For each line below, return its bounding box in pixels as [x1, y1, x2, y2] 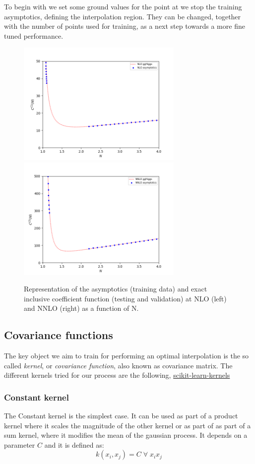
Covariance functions [4, 327, 113, 343]
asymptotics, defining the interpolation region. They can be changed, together [4, 11, 241, 21]
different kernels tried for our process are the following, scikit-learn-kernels [4, 370, 230, 380]
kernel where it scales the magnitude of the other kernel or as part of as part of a [4, 420, 251, 430]
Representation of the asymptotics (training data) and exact [24, 284, 207, 294]
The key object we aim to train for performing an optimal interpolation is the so [4, 350, 249, 361]
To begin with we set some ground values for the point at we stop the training [4, 1, 242, 11]
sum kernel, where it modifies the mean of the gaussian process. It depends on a [4, 430, 248, 440]
